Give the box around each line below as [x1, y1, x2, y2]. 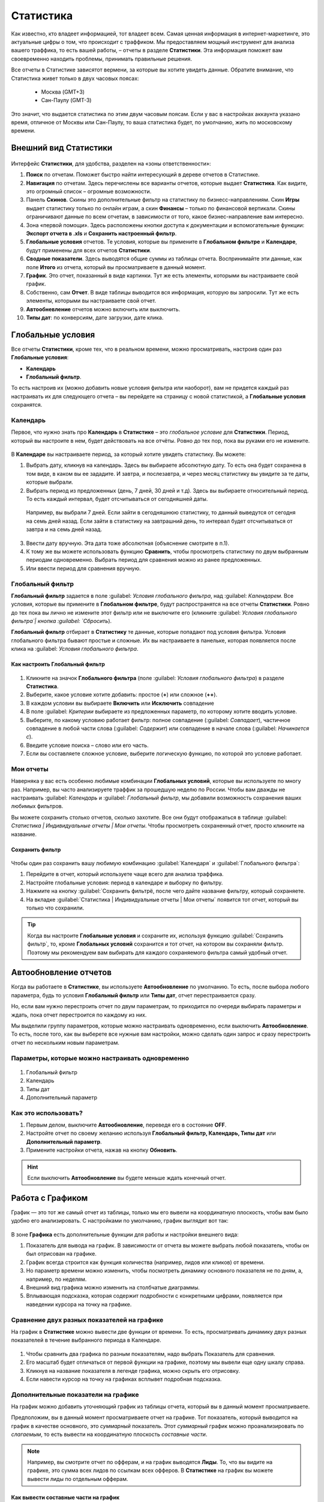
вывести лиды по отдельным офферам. [27, 1475, 128, 1482]
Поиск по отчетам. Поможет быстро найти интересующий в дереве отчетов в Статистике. [26, 171, 260, 178]
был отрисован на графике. [26, 1250, 97, 1257]
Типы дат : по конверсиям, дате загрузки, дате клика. [26, 314, 164, 321]
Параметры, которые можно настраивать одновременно [11, 1054, 189, 1062]
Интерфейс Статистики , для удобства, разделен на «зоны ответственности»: [11, 160, 211, 167]
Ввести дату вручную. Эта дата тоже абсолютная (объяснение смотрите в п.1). [26, 540, 230, 547]
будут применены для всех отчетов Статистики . [26, 246, 152, 254]
